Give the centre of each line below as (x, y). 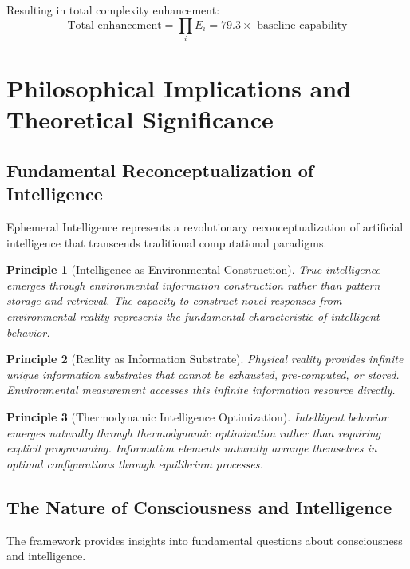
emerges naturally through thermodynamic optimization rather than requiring (194, 432)
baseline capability (302, 25)
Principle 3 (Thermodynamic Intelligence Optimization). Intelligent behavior (197, 417)
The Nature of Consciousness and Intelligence (199, 506)
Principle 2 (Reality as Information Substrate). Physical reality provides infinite (205, 359)
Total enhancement (114, 25)
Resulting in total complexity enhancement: (113, 10)
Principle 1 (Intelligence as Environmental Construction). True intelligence (193, 269)
